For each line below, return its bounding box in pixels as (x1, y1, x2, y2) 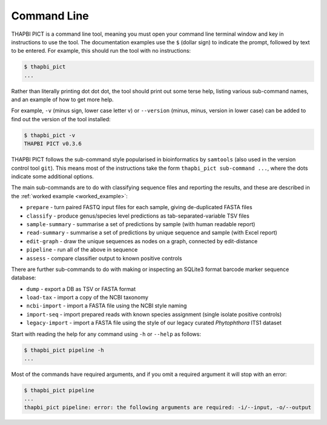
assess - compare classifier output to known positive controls (26, 255, 182, 262)
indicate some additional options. (11, 173, 94, 180)
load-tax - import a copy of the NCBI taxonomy (26, 294, 148, 301)
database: (11, 274, 36, 281)
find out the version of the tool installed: (11, 115, 111, 122)
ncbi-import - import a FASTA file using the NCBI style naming (26, 302, 187, 309)
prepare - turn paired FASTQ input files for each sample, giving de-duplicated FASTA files (26, 204, 253, 211)
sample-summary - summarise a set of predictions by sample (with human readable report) (26, 220, 256, 227)
